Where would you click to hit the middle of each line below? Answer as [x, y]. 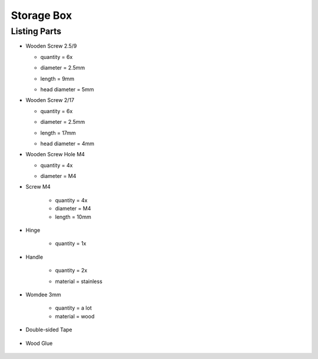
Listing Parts [36, 31]
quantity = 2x [71, 271]
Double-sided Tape [49, 330]
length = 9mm [57, 78]
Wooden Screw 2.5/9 [51, 46]
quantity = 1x [71, 243]
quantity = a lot [73, 308]
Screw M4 [38, 187]
